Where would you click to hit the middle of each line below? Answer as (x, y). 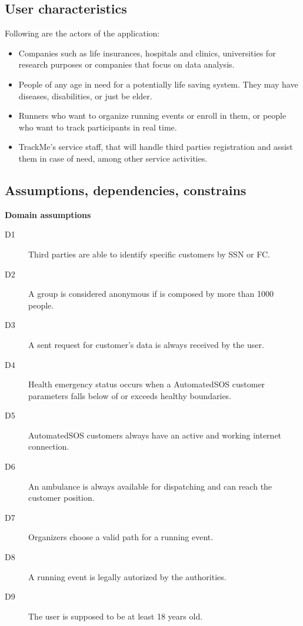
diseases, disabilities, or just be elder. (85, 96)
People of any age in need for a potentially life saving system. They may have (158, 84)
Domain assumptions (48, 214)
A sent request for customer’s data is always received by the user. (146, 344)
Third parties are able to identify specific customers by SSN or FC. (149, 254)
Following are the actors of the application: (82, 33)
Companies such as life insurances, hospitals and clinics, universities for (147, 53)
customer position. (61, 498)
